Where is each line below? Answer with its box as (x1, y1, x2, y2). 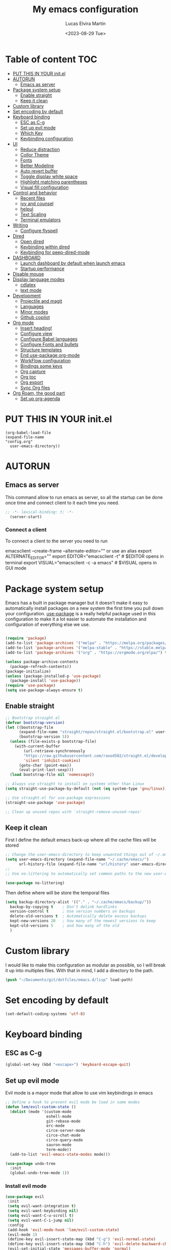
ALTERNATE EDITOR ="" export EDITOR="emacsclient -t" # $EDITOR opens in (5, 553, 164, 560)
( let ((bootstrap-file (5, 725, 53, 730)
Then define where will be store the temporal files (5, 890, 109, 896)
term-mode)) (46, 1147, 72, 1152)
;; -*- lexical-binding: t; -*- (5, 509, 74, 514)
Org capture (20, 368, 46, 374)
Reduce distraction (20, 146, 60, 152)
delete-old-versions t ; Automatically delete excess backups (10, 914, 147, 919)
